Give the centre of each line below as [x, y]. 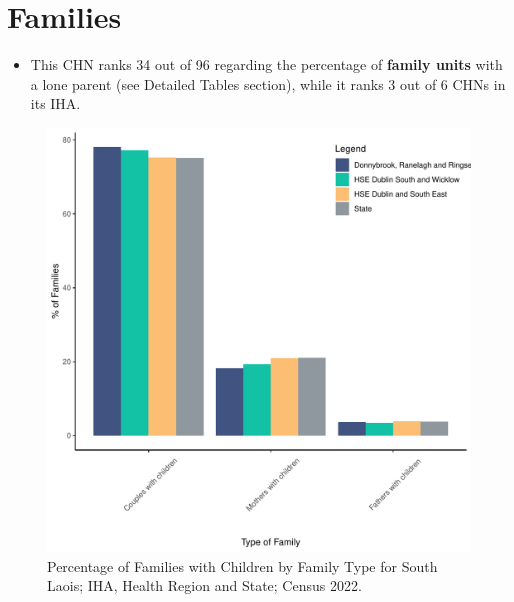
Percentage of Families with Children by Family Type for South [242, 565]
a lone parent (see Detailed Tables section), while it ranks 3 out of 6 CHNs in [268, 83]
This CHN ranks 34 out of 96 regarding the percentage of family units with [266, 64]
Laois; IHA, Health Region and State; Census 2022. [204, 585]
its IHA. [55, 103]
